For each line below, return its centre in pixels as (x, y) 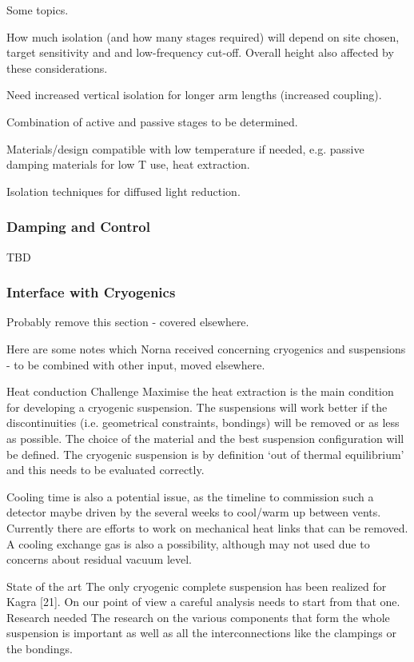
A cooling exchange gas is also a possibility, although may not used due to (188, 543)
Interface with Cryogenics (91, 292)
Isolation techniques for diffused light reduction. (123, 191)
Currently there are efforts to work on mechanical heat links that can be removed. (207, 527)
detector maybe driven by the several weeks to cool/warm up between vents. (194, 512)
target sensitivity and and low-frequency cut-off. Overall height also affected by (200, 52)
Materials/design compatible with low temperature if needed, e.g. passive (185, 148)
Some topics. (38, 10)
